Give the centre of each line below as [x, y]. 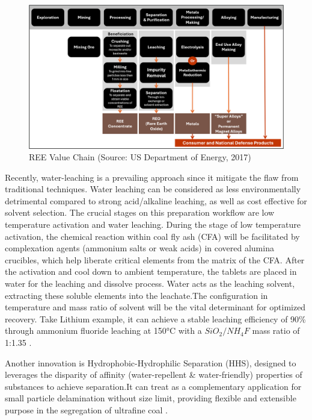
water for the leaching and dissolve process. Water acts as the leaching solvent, [150, 284]
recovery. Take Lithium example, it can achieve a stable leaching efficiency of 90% [155, 318]
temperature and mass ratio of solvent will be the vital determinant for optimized [155, 307]
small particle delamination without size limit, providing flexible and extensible [151, 398]
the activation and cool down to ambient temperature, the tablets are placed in [151, 271]
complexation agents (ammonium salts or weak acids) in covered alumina [139, 248]
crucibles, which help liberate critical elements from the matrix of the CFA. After [155, 259]
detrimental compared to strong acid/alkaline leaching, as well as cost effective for [156, 200]
